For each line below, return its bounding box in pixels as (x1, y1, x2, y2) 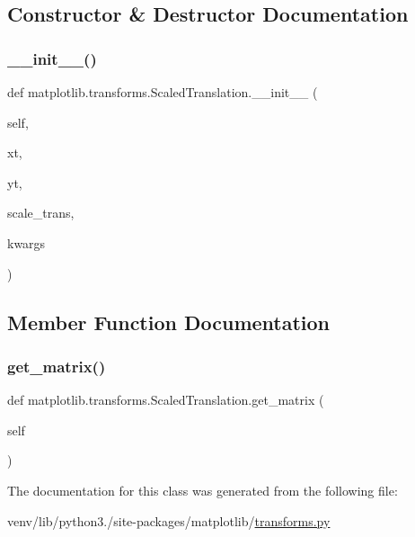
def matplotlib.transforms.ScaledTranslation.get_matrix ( (7, 390, 324, 409)
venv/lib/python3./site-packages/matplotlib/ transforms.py (7, 511, 331, 530)
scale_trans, (7, 203, 75, 222)
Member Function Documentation (7, 308, 331, 336)
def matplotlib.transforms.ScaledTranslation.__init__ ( (7, 83, 318, 101)
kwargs (7, 233, 46, 252)
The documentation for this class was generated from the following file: (7, 480, 398, 499)
